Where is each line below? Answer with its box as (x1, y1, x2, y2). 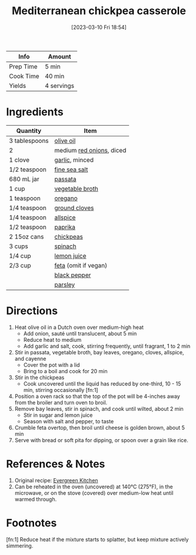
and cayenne (14, 355, 46, 362)
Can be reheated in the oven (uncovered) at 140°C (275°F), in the (14, 483, 173, 490)
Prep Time (9, 62, 38, 70)
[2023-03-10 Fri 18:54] (71, 24, 127, 31)
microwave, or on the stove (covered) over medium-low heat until (14, 489, 174, 497)
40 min (45, 72, 65, 80)
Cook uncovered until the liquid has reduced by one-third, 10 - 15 (23, 380, 181, 387)
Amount (48, 52, 72, 60)
